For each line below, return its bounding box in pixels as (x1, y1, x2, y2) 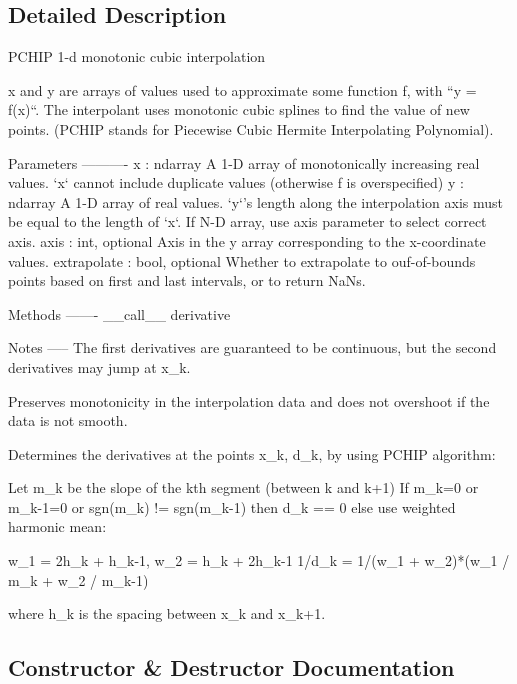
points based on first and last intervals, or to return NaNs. (8, 270, 366, 291)
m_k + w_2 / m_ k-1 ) (8, 569, 149, 590)
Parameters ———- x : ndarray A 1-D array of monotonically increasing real (8, 152, 480, 173)
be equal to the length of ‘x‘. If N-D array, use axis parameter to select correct (8, 211, 487, 232)
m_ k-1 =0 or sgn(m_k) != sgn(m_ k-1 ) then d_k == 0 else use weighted (8, 496, 456, 517)
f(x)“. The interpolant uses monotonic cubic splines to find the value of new (8, 99, 470, 120)
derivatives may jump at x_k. (8, 356, 191, 377)
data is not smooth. (8, 410, 128, 431)
